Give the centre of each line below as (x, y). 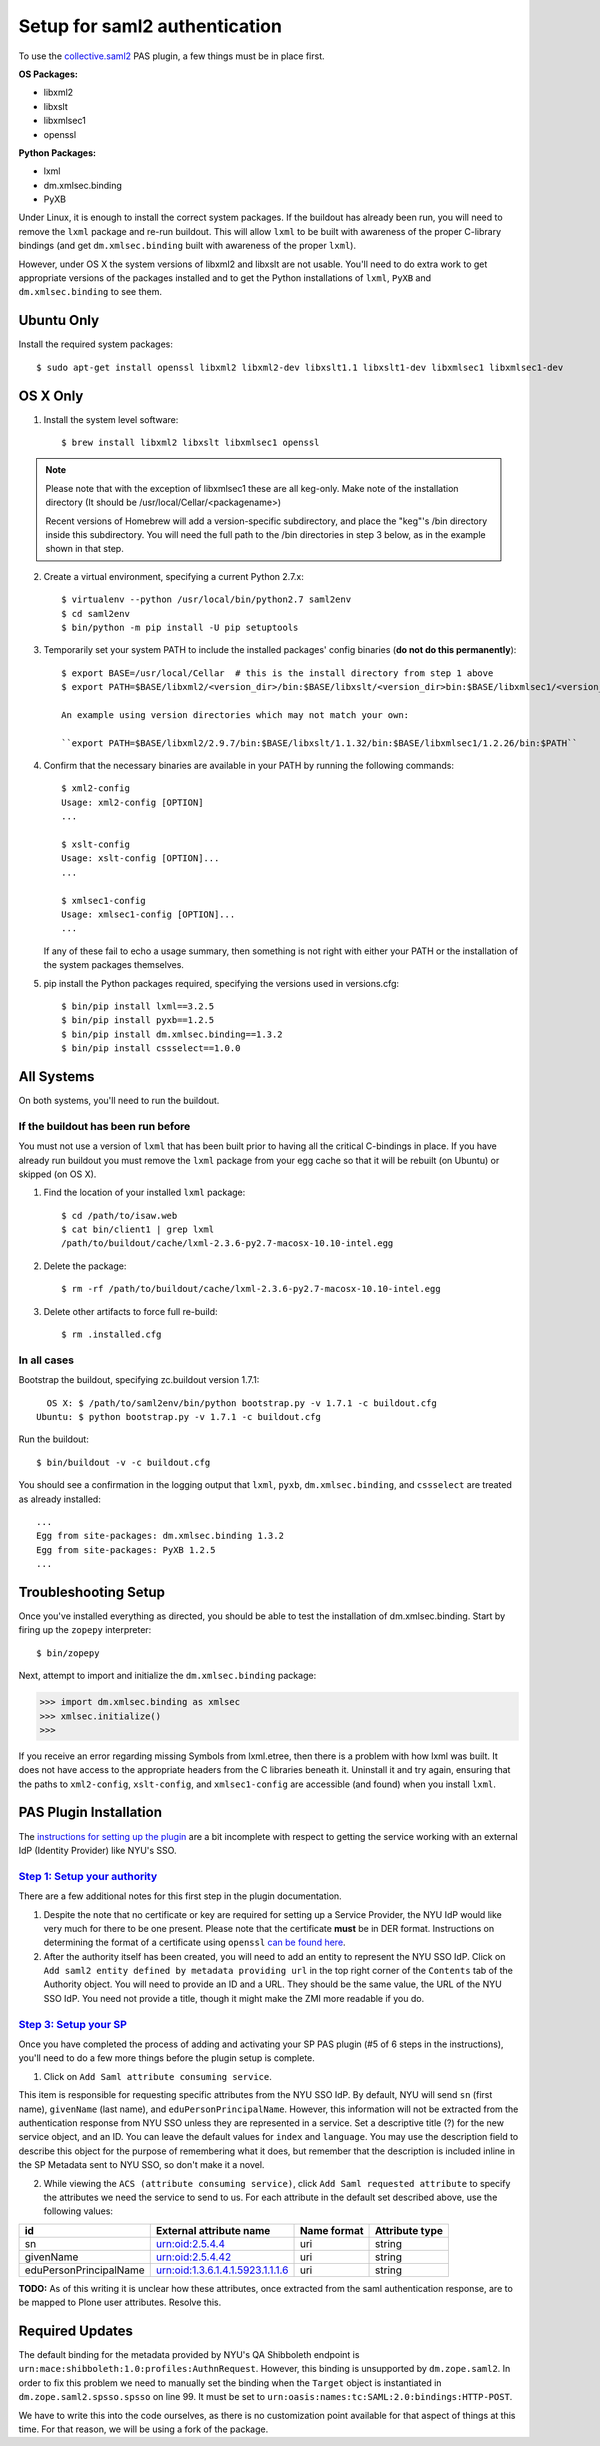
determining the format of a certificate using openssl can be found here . (194, 1942)
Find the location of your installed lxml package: (144, 1192)
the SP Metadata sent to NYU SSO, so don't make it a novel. (141, 2165)
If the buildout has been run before (104, 1126)
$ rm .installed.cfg (111, 1334)
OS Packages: (48, 74)
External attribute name (213, 2230)
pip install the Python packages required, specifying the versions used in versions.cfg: (221, 983)
